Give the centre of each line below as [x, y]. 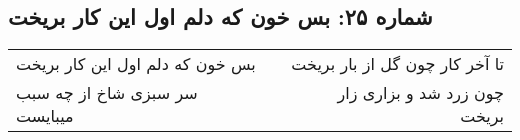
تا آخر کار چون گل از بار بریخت [397, 64]
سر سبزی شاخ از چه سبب [107, 93]
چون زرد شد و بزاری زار [420, 93]
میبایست [45, 116]
